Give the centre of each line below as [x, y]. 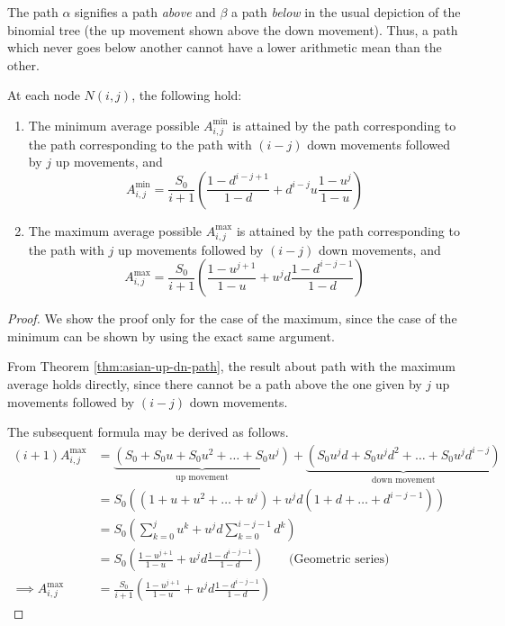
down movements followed [379, 144]
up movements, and [109, 162]
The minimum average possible [114, 125]
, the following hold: [187, 95]
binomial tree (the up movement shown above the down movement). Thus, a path [233, 29]
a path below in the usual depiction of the [346, 12]
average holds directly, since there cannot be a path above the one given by [215, 384]
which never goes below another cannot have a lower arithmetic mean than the [225, 47]
